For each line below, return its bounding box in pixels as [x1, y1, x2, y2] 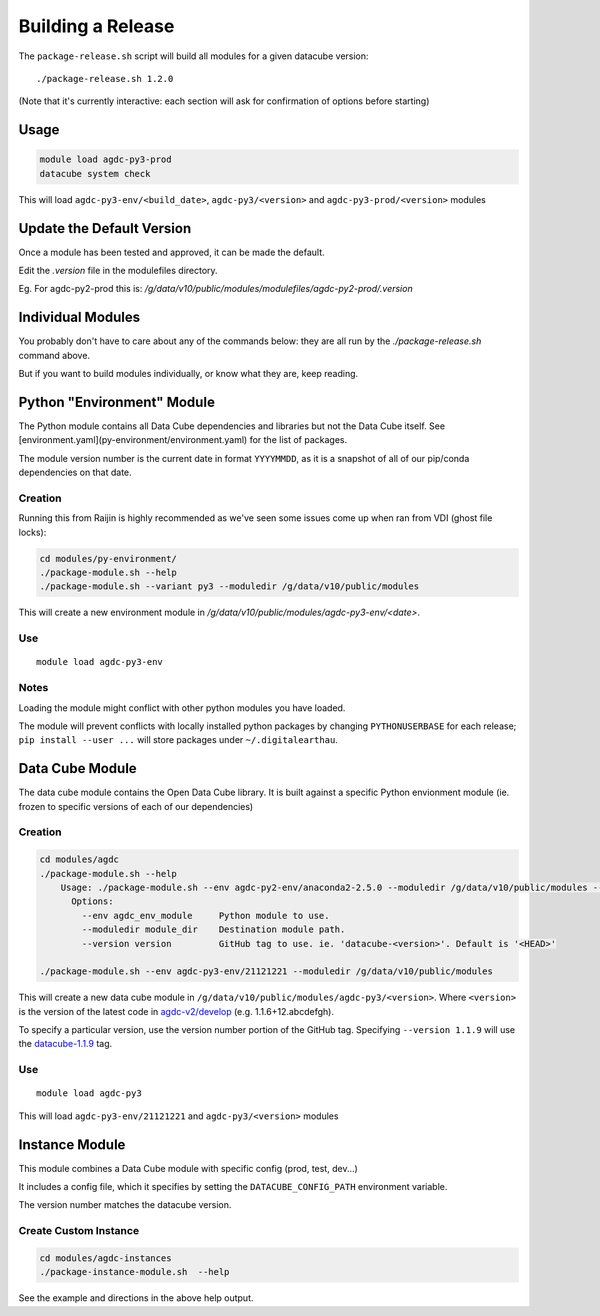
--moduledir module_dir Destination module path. [81, 924, 346, 935]
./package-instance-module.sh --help [39, 1266, 230, 1278]
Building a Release [18, 15, 175, 37]
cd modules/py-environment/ [39, 553, 177, 564]
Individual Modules [18, 309, 141, 326]
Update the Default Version [18, 220, 192, 237]
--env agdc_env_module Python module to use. [81, 910, 330, 921]
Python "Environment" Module [18, 393, 215, 410]
